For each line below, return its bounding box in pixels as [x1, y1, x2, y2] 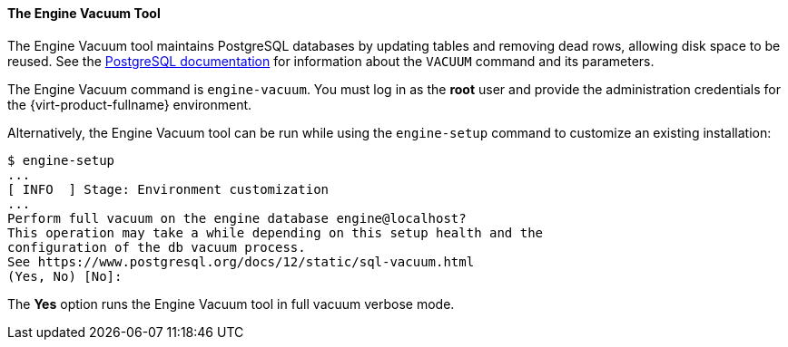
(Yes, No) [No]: [7, 268, 123, 284]
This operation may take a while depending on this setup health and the [7, 225, 544, 240]
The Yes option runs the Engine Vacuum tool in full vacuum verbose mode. [7, 295, 455, 312]
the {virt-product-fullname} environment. [7, 96, 252, 112]
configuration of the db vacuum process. [7, 239, 306, 255]
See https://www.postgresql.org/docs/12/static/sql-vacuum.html [7, 254, 475, 269]
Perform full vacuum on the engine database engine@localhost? [7, 210, 467, 226]
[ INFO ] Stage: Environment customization [7, 181, 330, 197]
